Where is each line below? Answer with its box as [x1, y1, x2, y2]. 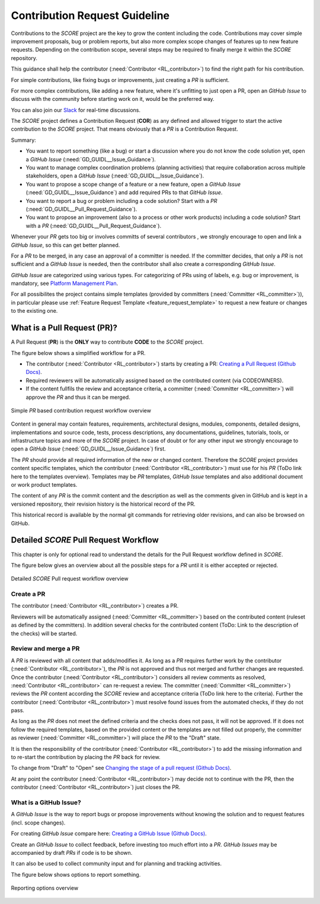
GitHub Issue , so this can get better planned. [11, 241, 120, 249]
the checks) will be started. [11, 630, 78, 637]
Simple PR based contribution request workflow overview [11, 407, 151, 414]
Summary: [11, 137, 37, 144]
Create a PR [11, 590, 46, 598]
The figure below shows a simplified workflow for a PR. [11, 349, 146, 356]
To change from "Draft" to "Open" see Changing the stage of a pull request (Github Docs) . [11, 765, 232, 772]
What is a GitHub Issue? [11, 798, 81, 807]
